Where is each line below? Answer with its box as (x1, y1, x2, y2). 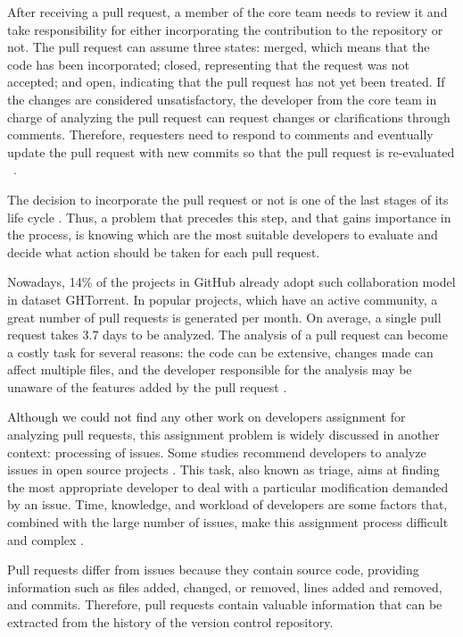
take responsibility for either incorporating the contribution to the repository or (7, 20, 443, 38)
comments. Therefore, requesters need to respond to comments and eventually (7, 125, 434, 144)
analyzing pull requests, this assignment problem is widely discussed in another (7, 425, 440, 444)
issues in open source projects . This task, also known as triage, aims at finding (7, 460, 440, 479)
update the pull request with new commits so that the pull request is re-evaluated (7, 142, 455, 161)
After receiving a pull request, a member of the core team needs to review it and (7, 3, 448, 21)
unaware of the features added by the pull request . (7, 377, 287, 396)
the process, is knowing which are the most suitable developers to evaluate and (7, 225, 438, 244)
